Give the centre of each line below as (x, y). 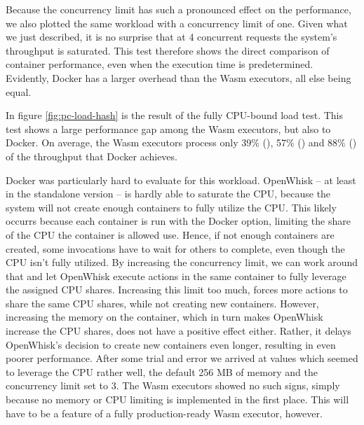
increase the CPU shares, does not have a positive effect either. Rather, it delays (178, 331)
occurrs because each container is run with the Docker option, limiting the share (178, 221)
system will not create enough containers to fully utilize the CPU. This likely (171, 207)
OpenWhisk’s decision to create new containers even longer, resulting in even (171, 344)
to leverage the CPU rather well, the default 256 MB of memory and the (162, 371)
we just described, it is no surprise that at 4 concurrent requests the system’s (171, 37)
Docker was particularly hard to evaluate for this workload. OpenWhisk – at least (181, 180)
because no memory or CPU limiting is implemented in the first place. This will (177, 399)
